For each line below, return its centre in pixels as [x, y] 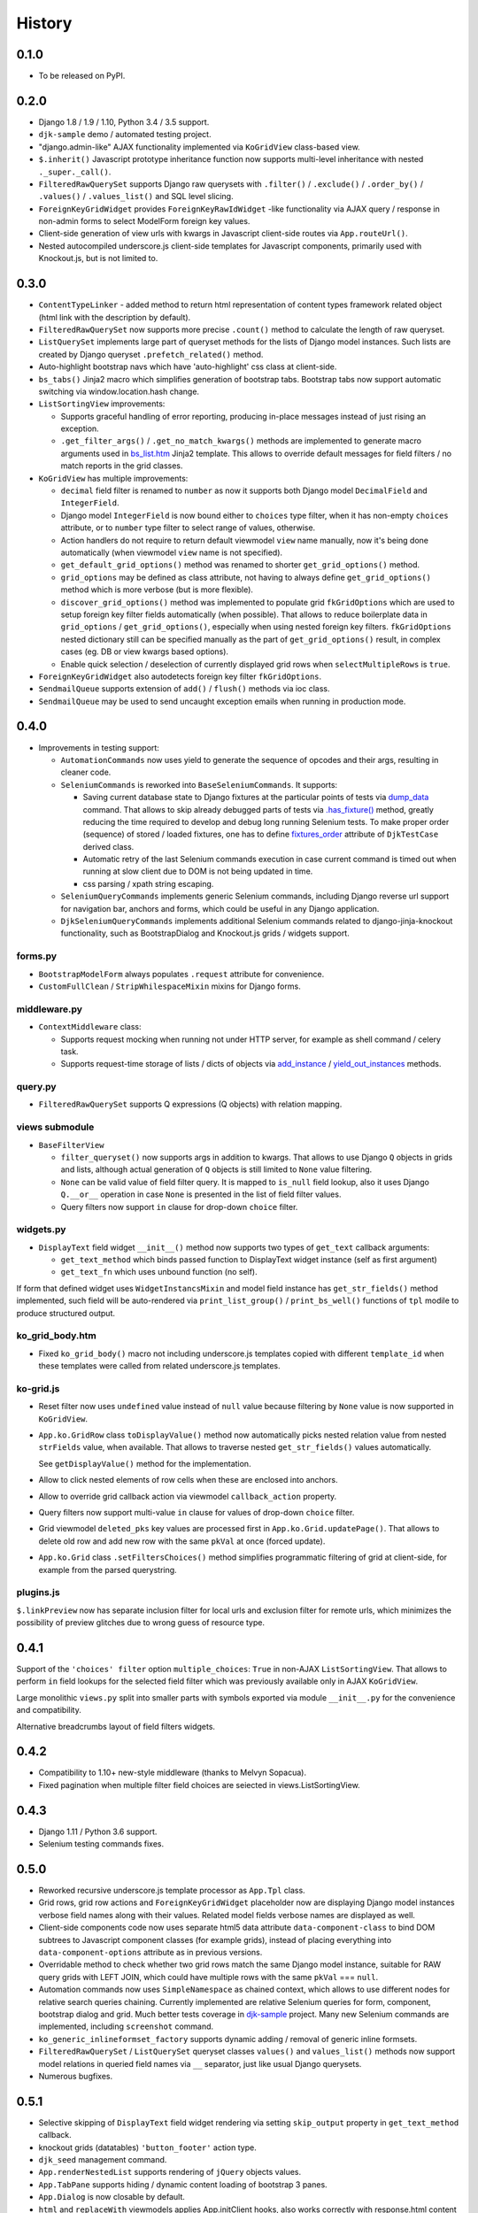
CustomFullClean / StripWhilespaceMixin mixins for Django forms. [170, 986]
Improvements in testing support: [99, 747]
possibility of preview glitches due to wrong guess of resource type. [141, 1623]
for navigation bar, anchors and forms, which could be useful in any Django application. [220, 908]
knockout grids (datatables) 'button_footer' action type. [147, 2147]
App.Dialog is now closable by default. [112, 2197]
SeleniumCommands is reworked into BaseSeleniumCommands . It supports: [199, 784]
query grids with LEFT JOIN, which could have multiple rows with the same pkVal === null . [208, 1977]
